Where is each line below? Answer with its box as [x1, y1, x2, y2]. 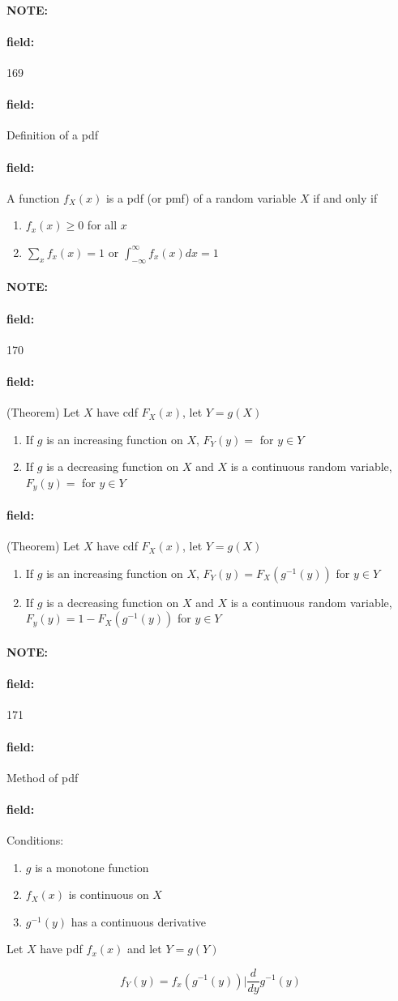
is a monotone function [35, 858, 149, 875]
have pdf [40, 940, 83, 957]
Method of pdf [6, 768, 79, 785]
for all [87, 216, 118, 233]
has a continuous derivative [71, 913, 207, 930]
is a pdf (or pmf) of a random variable [105, 189, 297, 206]
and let [126, 940, 162, 957]
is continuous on [68, 886, 149, 903]
